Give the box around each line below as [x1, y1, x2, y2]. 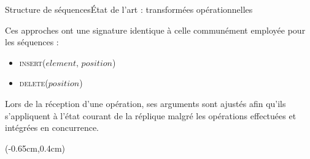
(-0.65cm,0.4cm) [5, 141, 65, 154]
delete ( [19, 76, 48, 89]
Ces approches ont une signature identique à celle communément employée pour [5, 23, 306, 36]
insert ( [19, 56, 46, 68]
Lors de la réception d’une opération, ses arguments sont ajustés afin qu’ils [5, 97, 286, 109]
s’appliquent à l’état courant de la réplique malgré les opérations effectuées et [5, 109, 296, 122]
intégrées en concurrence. [5, 121, 99, 134]
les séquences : [5, 35, 59, 48]
